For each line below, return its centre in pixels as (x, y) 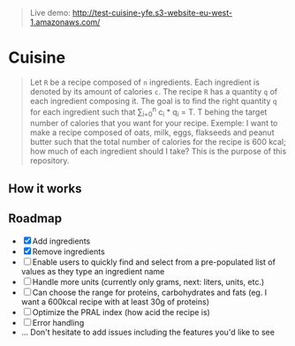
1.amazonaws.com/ (65, 22)
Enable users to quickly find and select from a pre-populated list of (154, 262)
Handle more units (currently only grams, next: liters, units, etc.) (148, 282)
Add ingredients (61, 241)
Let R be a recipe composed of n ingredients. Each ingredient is (144, 82)
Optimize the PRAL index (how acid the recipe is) (121, 312)
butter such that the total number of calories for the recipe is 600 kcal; (158, 142)
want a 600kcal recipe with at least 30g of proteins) (115, 301)
